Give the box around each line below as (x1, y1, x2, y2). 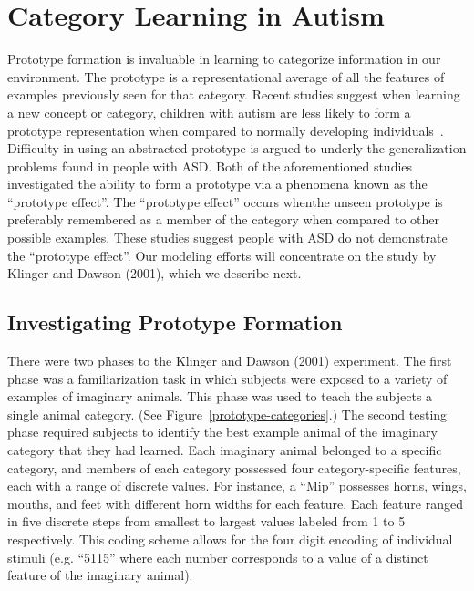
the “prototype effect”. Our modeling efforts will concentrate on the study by (7, 245, 437, 264)
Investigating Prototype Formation (7, 308, 343, 337)
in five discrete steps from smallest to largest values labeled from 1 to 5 (7, 512, 406, 531)
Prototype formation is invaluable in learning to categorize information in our (7, 49, 441, 68)
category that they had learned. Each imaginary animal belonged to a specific (7, 441, 442, 460)
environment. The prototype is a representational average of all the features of (7, 67, 445, 86)
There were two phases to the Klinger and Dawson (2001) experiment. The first (7, 351, 452, 370)
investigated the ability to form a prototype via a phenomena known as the (7, 174, 428, 193)
